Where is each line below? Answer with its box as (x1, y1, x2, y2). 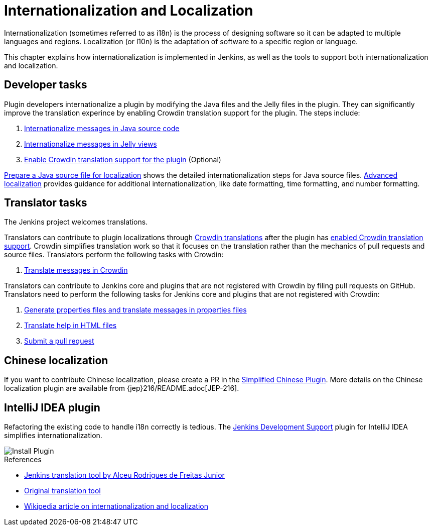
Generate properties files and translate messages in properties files (24, 305, 247, 314)
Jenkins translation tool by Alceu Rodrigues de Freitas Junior (24, 471, 225, 480)
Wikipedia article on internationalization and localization (24, 502, 208, 511)
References (4, 455, 42, 464)
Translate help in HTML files (24, 321, 117, 330)
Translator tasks (4, 196, 87, 209)
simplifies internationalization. (4, 431, 102, 440)
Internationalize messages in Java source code (24, 124, 180, 133)
